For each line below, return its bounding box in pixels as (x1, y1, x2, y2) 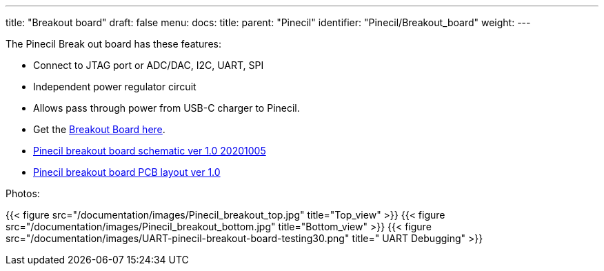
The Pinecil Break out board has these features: (6, 38, 221, 50)
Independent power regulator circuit (33, 81, 197, 92)
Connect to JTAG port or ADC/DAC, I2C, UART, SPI (33, 59, 264, 71)
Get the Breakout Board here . (33, 123, 165, 135)
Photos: (6, 188, 40, 199)
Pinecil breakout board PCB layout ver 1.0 (33, 166, 221, 178)
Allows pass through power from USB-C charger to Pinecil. (33, 102, 300, 114)
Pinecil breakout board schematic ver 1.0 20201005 (33, 145, 266, 157)
